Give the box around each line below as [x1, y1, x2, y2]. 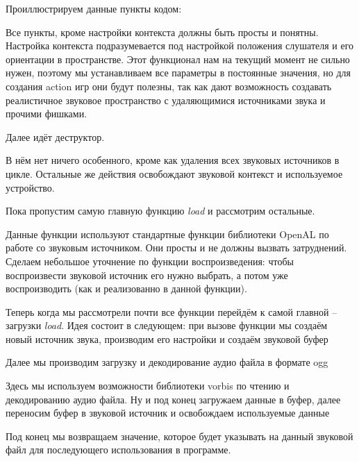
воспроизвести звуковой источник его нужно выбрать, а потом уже [6, 267, 288, 282]
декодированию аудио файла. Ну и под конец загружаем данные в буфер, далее [6, 392, 341, 406]
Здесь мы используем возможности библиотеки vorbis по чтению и [6, 378, 290, 393]
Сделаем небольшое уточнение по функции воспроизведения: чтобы [6, 253, 294, 268]
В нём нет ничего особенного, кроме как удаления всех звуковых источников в [6, 153, 340, 167]
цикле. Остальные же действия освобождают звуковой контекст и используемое [6, 166, 343, 181]
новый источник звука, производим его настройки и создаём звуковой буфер [6, 331, 328, 346]
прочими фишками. [6, 106, 87, 121]
